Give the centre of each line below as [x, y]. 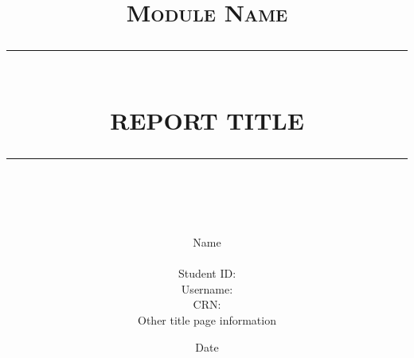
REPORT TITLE [207, 120]
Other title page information [207, 319]
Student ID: [207, 273]
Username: [207, 288]
